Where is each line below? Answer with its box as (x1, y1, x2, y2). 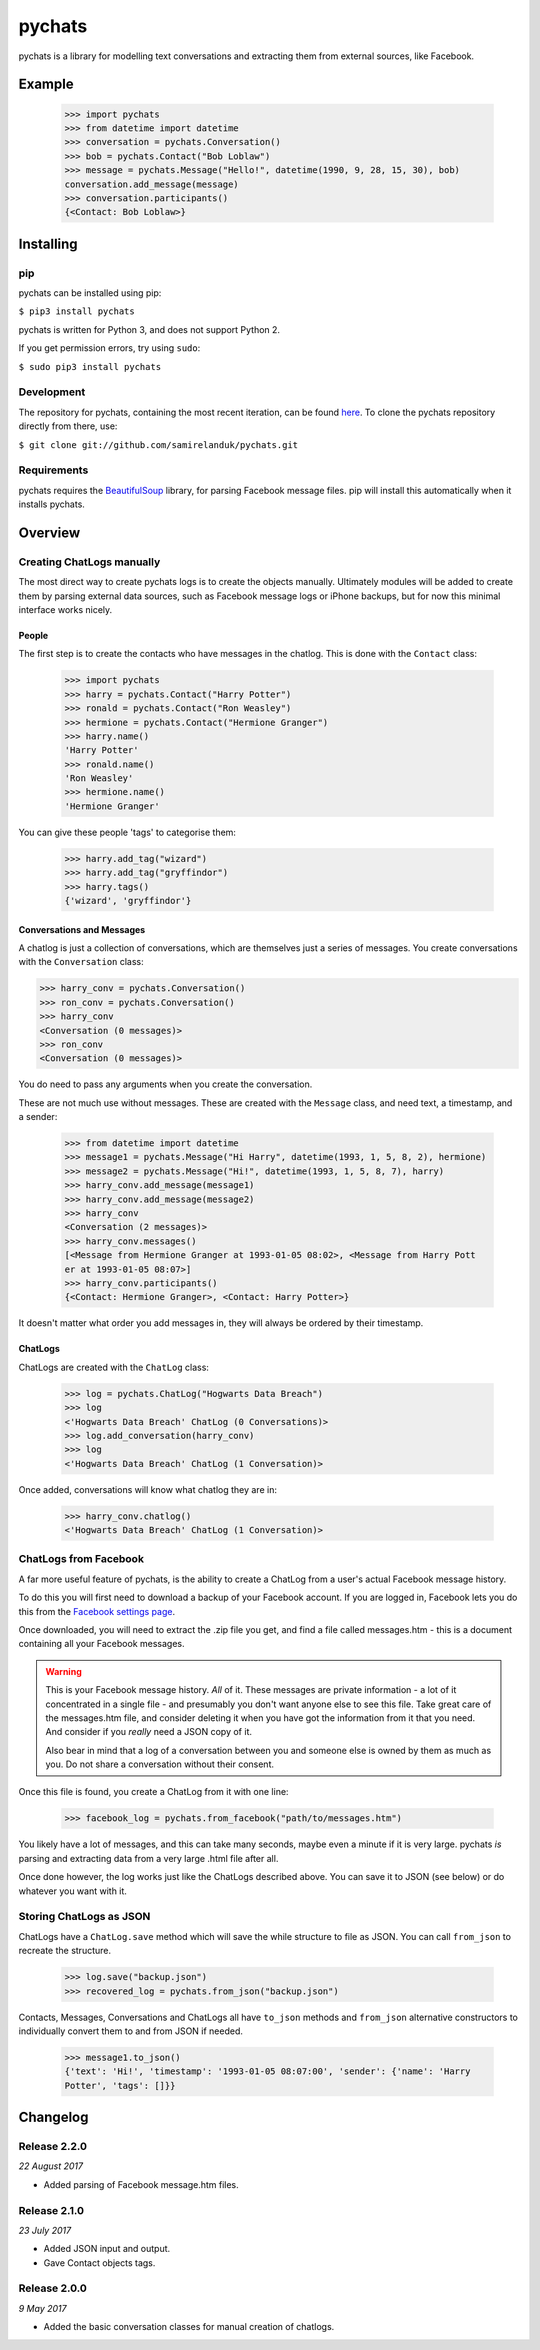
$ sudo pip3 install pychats (18, 361, 162, 372)
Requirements (18, 463, 89, 477)
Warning (45, 1665, 82, 1677)
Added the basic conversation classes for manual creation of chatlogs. (43, 2321, 335, 2333)
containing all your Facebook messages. (18, 1638, 185, 1650)
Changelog (18, 2109, 89, 2126)
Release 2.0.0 (18, 2281, 87, 2295)
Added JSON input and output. (43, 2243, 171, 2255)
